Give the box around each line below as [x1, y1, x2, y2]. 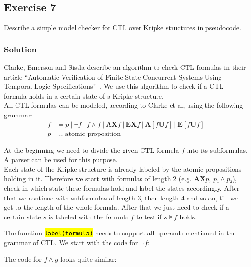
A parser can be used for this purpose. [4, 154, 118, 165]
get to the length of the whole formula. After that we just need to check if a [4, 202, 229, 212]
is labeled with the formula [48, 211, 128, 221]
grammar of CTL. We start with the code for [4, 237, 138, 248]
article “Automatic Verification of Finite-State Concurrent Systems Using [4, 71, 222, 82]
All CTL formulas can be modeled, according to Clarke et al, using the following [4, 100, 243, 110]
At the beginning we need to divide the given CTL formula [4, 145, 179, 155]
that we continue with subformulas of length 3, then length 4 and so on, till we [4, 192, 238, 202]
